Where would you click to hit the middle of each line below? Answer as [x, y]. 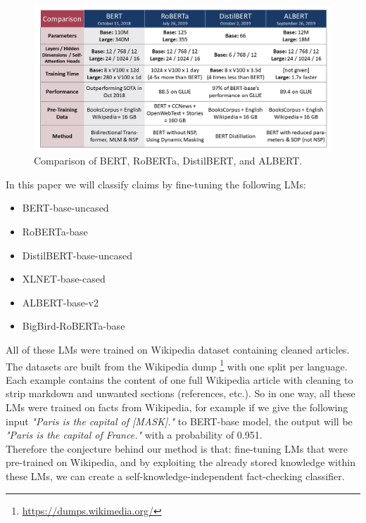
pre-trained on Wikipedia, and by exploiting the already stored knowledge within [181, 462]
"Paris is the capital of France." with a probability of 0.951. [134, 435]
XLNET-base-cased [64, 279]
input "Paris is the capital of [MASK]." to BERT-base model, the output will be [179, 421]
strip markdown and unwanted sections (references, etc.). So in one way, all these [181, 393]
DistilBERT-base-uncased [77, 255]
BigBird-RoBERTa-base [74, 326]
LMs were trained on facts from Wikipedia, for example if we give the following [177, 407]
